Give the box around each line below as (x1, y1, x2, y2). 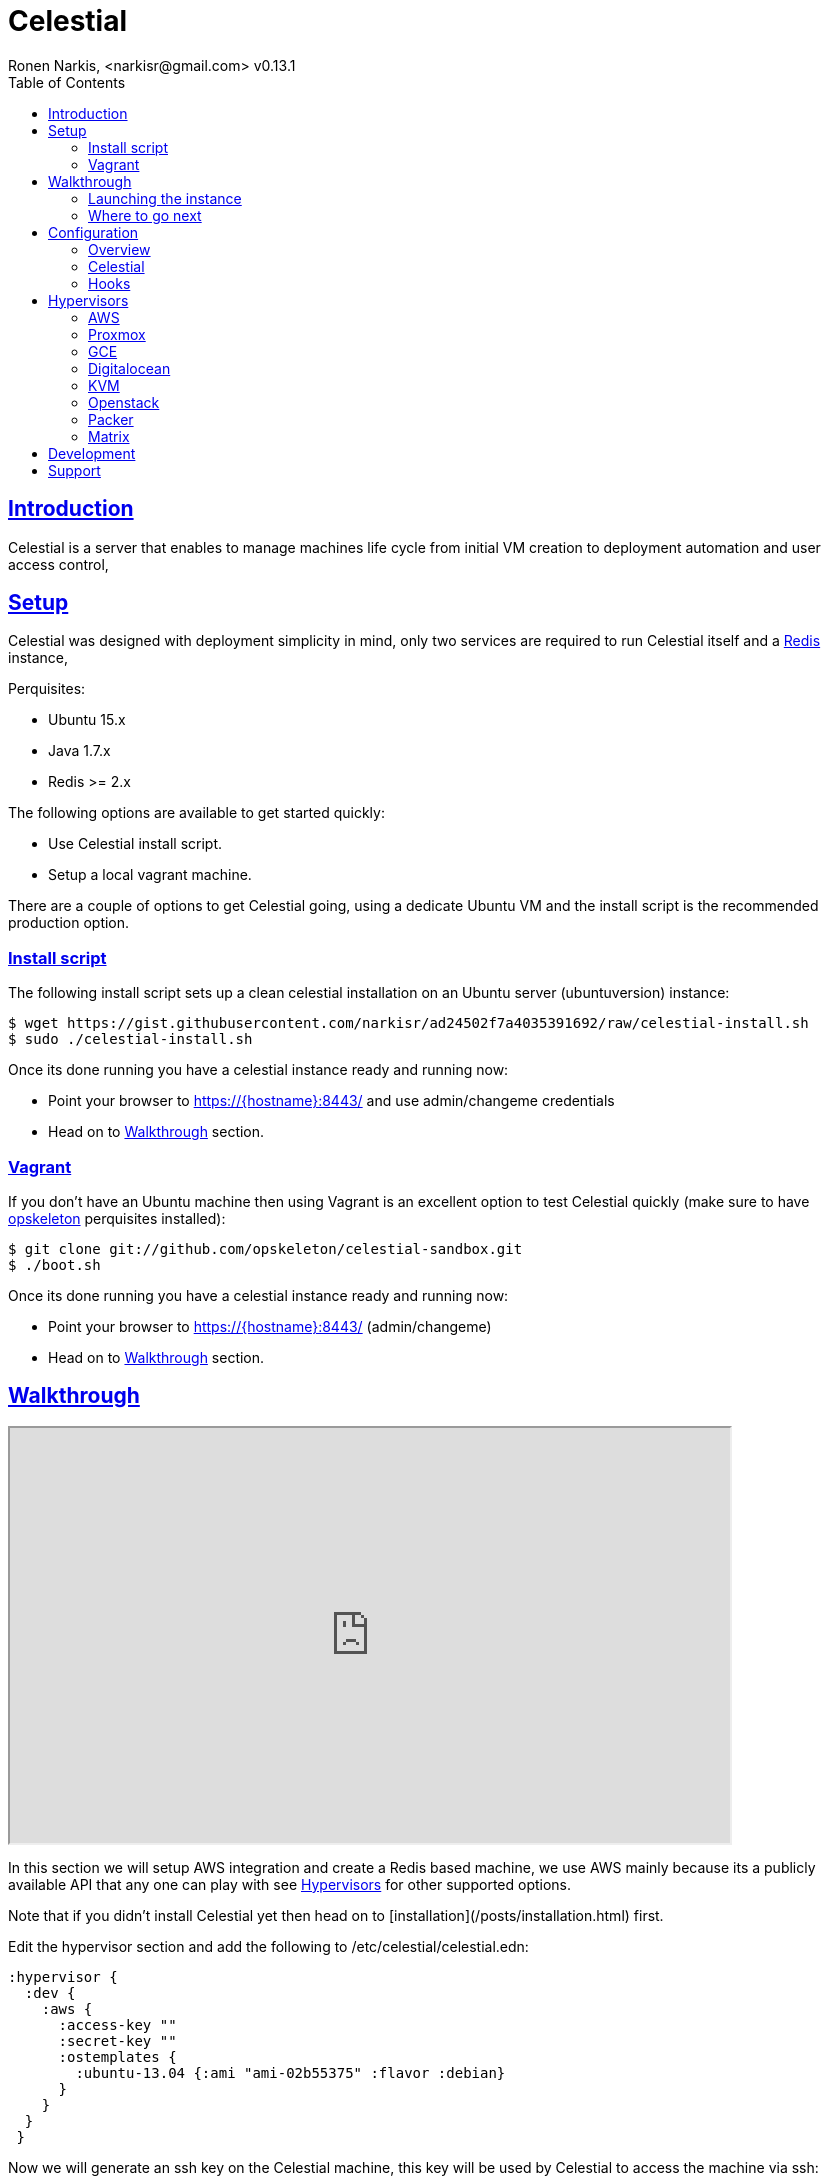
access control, (8, 555, 109, 573)
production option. (8, 914, 130, 932)
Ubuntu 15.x (48, 711, 126, 729)
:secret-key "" (58, 2032, 177, 2049)
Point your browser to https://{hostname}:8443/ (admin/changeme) (48, 1317, 492, 1335)
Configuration (48, 223, 139, 241)
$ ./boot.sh (8, 1256, 101, 1273)
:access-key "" (58, 2016, 177, 2033)
